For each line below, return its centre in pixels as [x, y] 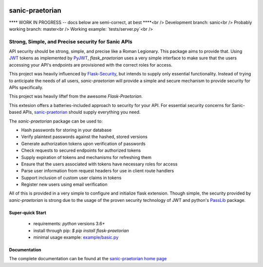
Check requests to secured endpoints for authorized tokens [81, 150]
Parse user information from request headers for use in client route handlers [98, 171]
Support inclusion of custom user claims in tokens [71, 178]
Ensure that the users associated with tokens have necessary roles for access [99, 164]
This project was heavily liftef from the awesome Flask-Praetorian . [76, 96]
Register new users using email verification [64, 184]
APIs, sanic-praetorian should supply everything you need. [82, 112]
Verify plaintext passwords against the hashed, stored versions [85, 137]
